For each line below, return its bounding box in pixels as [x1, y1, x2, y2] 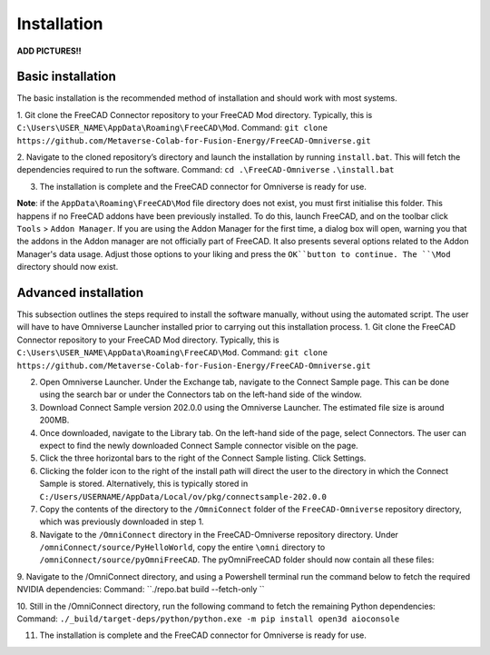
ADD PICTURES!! [16, 45, 82, 56]
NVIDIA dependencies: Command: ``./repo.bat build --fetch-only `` [16, 584, 265, 595]
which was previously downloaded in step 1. [39, 516, 204, 527]
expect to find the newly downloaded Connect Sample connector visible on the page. [39, 440, 358, 451]
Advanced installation [16, 284, 144, 300]
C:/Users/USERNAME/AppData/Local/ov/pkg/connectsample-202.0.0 [39, 491, 327, 501]
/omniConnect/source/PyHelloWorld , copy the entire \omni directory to [39, 541, 326, 553]
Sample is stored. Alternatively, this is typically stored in [39, 478, 249, 490]
